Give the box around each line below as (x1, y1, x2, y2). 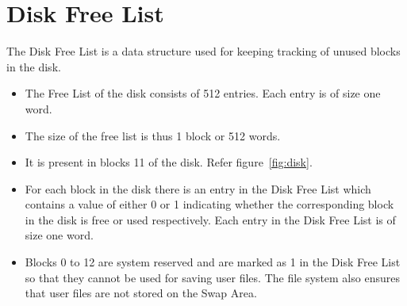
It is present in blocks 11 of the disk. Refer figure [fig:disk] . (25, 154, 313, 170)
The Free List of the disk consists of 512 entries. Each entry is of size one (25, 85, 381, 101)
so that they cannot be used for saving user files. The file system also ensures (25, 269, 400, 285)
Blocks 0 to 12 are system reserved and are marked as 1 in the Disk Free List (25, 254, 401, 270)
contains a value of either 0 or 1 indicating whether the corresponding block (25, 196, 394, 212)
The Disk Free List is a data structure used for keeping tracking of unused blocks (6, 43, 401, 59)
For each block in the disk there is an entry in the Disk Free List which (25, 180, 371, 197)
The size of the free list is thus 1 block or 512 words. (25, 127, 281, 143)
